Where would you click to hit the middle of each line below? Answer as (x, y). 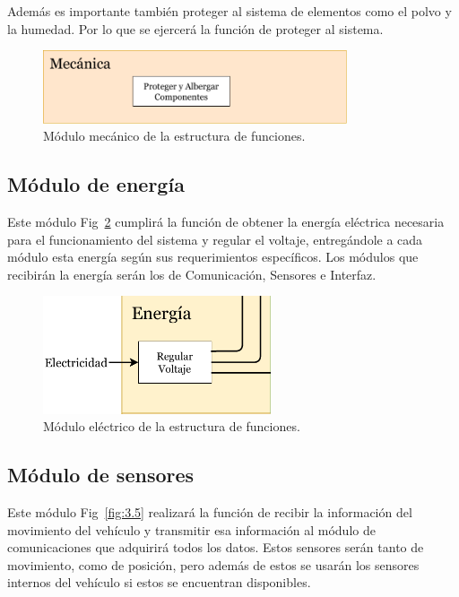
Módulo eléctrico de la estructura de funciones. (172, 426)
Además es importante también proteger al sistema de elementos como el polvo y (229, 11)
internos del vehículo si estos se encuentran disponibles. (159, 582)
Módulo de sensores (101, 475)
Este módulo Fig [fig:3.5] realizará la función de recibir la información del (210, 511)
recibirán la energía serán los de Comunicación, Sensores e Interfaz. (192, 274)
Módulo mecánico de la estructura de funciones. (174, 136)
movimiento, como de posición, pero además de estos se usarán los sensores (213, 564)
